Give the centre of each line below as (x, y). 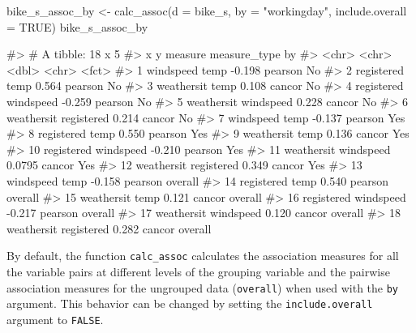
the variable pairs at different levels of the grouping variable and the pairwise (198, 271)
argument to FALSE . (55, 319)
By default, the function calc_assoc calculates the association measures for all (203, 256)
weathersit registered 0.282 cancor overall (109, 228)
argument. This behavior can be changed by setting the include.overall (190, 303)
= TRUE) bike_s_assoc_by (77, 26)
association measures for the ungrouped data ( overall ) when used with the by (203, 287)
